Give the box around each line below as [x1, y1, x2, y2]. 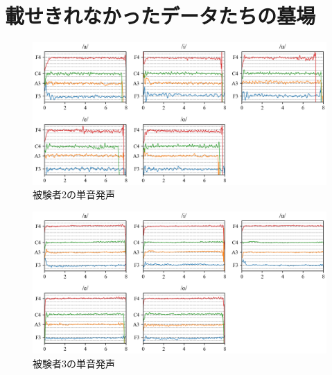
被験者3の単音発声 [33, 356, 115, 370]
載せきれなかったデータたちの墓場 [5, 1, 316, 30]
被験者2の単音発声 [33, 187, 115, 202]
